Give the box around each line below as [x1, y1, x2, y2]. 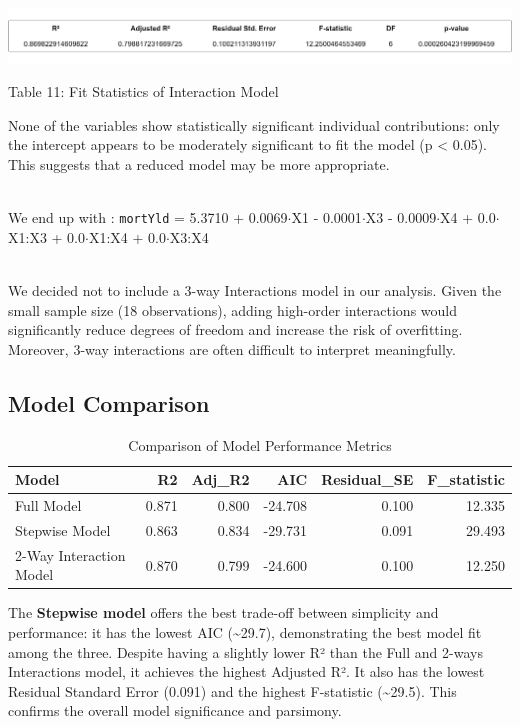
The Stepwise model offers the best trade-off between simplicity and [8, 602, 439, 623]
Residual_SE [321, 469, 414, 490]
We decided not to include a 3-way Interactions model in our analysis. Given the [8, 280, 502, 301]
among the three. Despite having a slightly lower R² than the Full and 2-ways [8, 641, 483, 662]
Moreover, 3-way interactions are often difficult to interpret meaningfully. [8, 338, 456, 359]
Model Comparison [8, 387, 210, 418]
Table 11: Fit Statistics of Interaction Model [8, 81, 279, 102]
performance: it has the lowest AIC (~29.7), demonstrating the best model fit [8, 622, 482, 642]
